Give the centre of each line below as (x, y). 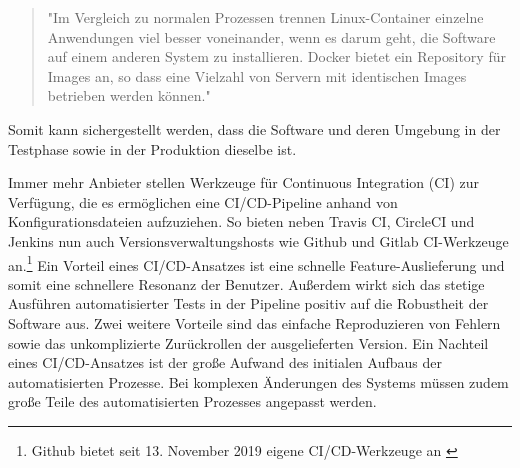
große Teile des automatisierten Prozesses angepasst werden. (192, 401)
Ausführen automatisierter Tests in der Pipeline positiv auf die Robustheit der (248, 303)
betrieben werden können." (129, 95)
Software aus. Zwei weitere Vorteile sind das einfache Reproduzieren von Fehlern (254, 322)
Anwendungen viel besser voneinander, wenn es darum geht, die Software (271, 36)
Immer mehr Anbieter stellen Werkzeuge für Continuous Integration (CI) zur (243, 182)
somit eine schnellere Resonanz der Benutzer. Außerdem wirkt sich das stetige (246, 283)
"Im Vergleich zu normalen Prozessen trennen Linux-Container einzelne (265, 17)
